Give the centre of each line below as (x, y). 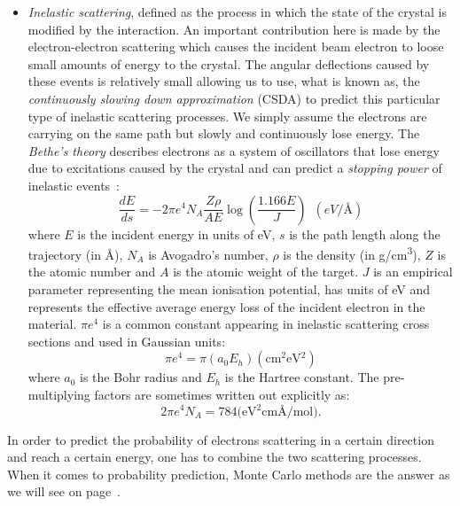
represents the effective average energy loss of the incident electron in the (226, 306)
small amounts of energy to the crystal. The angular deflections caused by (229, 63)
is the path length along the (365, 234)
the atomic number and (92, 272)
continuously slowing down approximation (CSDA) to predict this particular (234, 98)
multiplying (59, 394)
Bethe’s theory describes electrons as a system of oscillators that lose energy (234, 150)
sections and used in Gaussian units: (127, 341)
